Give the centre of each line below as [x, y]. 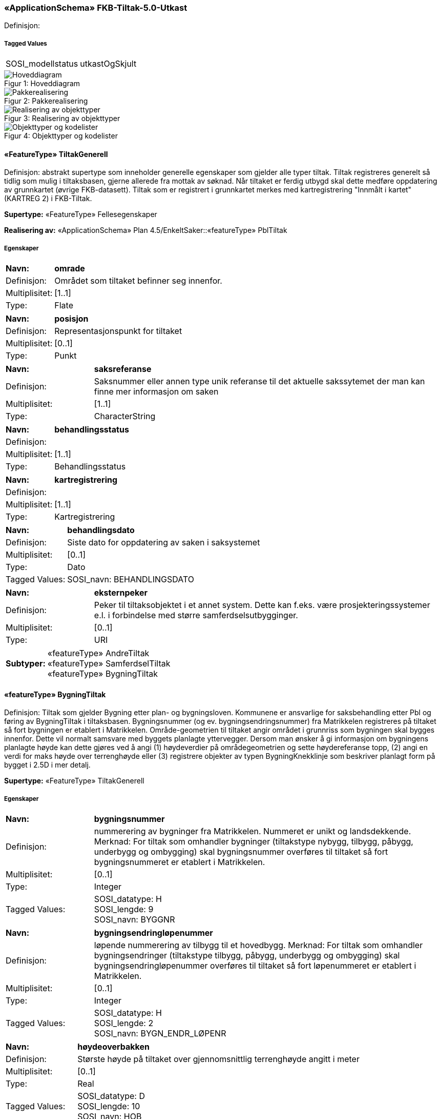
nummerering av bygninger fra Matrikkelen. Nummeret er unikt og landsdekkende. [253, 831]
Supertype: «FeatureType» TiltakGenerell [74, 781]
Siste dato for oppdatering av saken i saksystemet [164, 543]
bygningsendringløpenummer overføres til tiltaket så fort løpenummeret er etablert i [255, 966]
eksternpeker [121, 593]
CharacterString [125, 416]
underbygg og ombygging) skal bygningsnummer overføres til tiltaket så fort [241, 852]
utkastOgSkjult [108, 64]
